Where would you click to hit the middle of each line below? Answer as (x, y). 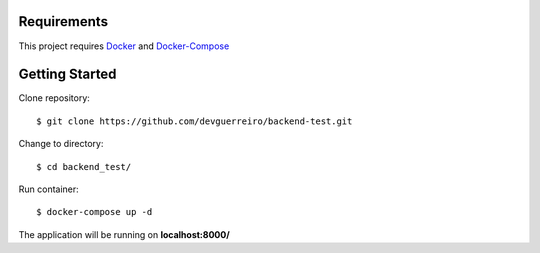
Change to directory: (61, 144)
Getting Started (67, 74)
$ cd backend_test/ (84, 166)
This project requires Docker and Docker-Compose (124, 46)
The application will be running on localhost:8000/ (124, 234)
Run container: (48, 189)
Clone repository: (54, 98)
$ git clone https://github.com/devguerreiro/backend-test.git (194, 121)
